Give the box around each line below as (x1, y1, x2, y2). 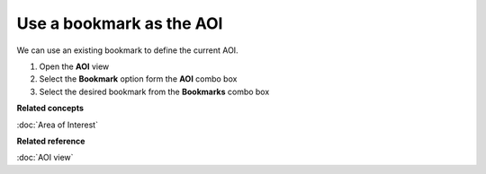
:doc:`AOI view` (16, 152, 74, 163)
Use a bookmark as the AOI (16, 13, 223, 33)
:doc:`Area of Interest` (16, 119, 99, 130)
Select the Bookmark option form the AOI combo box (39, 74, 238, 84)
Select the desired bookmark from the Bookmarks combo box (39, 86, 270, 97)
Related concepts (16, 103, 85, 114)
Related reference (16, 135, 85, 146)
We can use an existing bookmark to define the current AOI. (16, 45, 238, 56)
